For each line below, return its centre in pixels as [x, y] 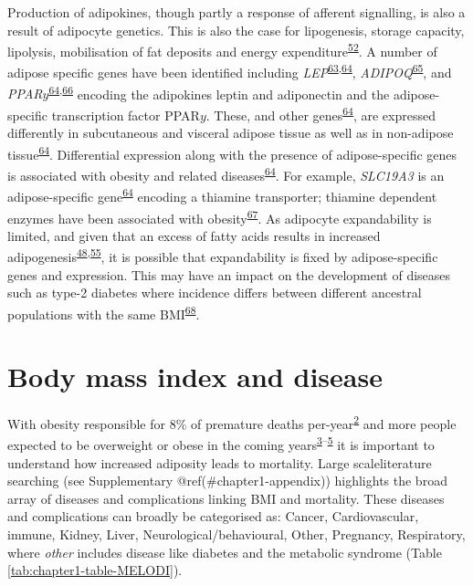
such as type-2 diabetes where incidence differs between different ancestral [215, 293]
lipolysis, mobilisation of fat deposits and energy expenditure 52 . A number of [222, 50]
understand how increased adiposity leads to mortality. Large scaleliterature [220, 462]
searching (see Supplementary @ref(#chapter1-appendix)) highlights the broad [227, 481]
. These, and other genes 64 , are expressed [321, 113]
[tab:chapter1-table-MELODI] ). [95, 570]
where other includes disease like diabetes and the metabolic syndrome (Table [225, 552]
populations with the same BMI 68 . [104, 312]
